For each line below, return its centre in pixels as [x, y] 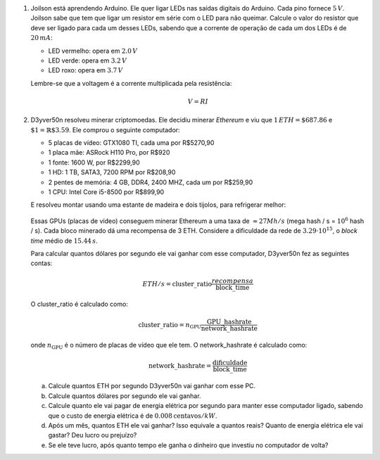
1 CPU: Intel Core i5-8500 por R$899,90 [106, 192]
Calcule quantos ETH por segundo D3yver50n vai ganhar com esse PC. [152, 386]
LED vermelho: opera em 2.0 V [93, 51]
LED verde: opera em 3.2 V [87, 60]
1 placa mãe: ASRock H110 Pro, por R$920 [109, 153]
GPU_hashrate [229, 321]
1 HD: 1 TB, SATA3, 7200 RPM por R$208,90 [112, 172]
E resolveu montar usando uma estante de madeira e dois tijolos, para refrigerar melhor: [158, 205]
